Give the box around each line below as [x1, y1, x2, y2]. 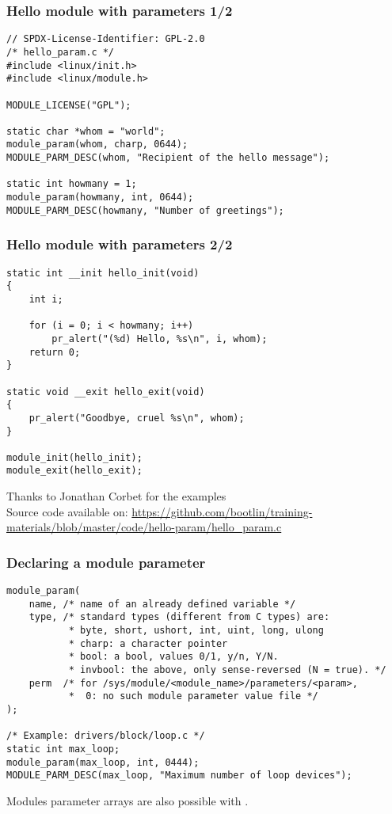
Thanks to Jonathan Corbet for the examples [6, 488, 226, 504]
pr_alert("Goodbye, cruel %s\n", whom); [29, 412, 245, 424]
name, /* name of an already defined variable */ [29, 598, 296, 610]
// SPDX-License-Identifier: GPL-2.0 [6, 33, 205, 45]
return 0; [29, 346, 81, 358]
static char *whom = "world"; [6, 125, 166, 137]
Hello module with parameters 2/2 [6, 234, 233, 254]
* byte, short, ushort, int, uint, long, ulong [68, 625, 324, 637]
